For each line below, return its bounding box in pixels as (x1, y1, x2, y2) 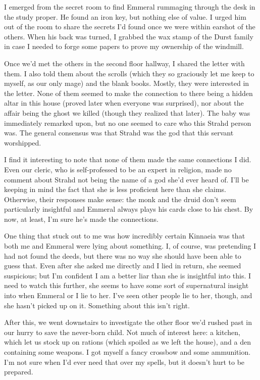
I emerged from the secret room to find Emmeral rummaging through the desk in (4, 2, 255, 12)
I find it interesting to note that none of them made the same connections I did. (4, 154, 251, 165)
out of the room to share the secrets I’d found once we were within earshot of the (4, 21, 255, 32)
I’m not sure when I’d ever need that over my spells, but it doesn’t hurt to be (4, 356, 245, 367)
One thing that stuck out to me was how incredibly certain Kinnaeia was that (4, 230, 245, 241)
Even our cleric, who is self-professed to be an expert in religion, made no (4, 164, 232, 174)
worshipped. (4, 137, 41, 148)
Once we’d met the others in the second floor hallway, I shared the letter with (4, 58, 245, 68)
